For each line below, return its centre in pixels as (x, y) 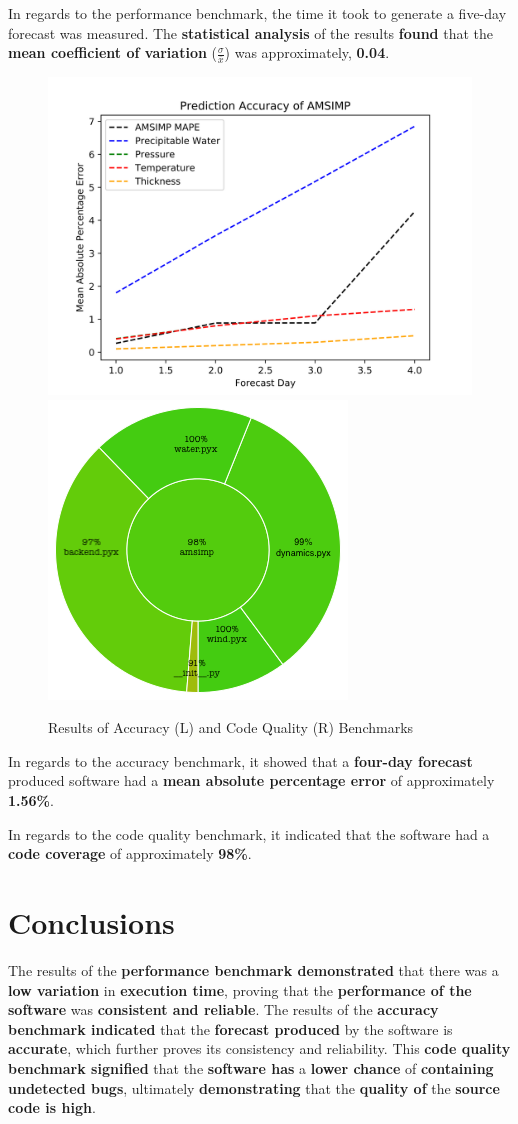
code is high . (52, 1107)
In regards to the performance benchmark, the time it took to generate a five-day (257, 13)
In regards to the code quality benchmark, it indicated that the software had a (249, 833)
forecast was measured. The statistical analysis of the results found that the (251, 32)
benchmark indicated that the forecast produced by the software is (230, 1028)
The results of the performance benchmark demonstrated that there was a (253, 969)
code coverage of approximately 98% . (130, 853)
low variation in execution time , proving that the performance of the (240, 989)
